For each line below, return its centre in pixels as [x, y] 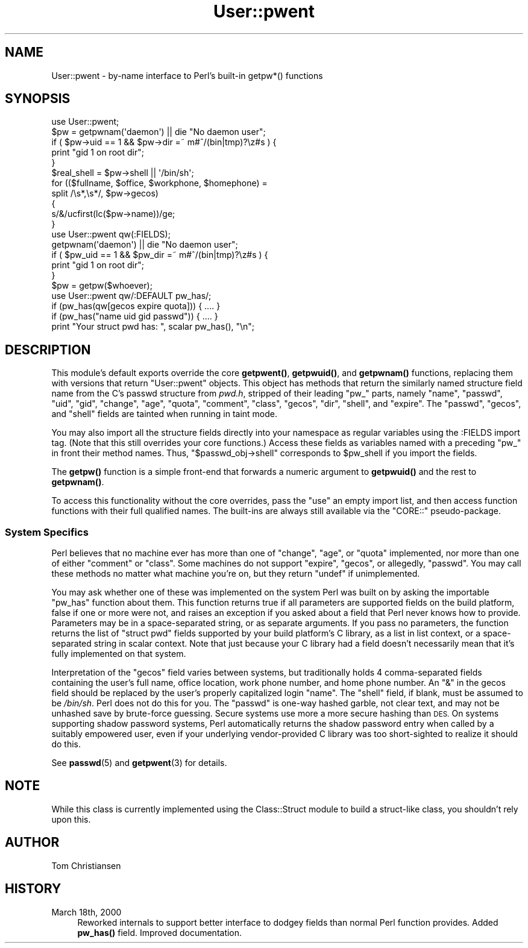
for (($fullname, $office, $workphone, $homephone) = [159, 183]
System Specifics [47, 532]
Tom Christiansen [86, 865]
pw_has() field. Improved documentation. [160, 932]
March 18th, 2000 [86, 912]
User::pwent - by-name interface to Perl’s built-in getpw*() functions [187, 75]
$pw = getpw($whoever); [102, 286]
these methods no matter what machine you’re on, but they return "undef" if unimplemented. [236, 574]
